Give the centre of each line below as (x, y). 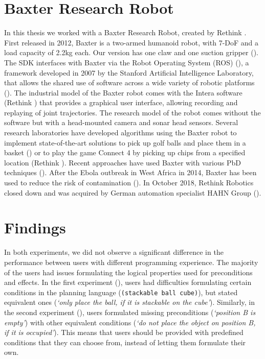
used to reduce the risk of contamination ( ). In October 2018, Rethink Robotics (129, 183)
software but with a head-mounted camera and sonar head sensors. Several (121, 122)
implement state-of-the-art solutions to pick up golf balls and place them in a (125, 142)
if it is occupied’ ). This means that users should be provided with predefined (124, 332)
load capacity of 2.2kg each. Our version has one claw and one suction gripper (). (131, 52)
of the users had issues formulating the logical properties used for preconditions (128, 272)
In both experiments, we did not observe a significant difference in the (114, 252)
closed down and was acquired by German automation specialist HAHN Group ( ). (133, 192)
